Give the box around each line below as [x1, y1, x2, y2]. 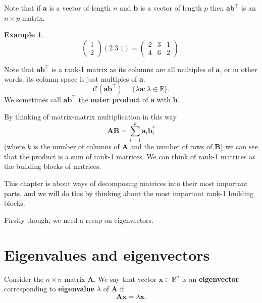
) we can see [220, 141, 258, 152]
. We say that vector [93, 273, 156, 284]
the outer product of [78, 94, 148, 104]
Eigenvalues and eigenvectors [4, 244, 210, 265]
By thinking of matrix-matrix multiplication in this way [4, 111, 177, 122]
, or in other [220, 64, 257, 74]
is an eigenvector [182, 273, 239, 284]
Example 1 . [4, 29, 44, 40]
